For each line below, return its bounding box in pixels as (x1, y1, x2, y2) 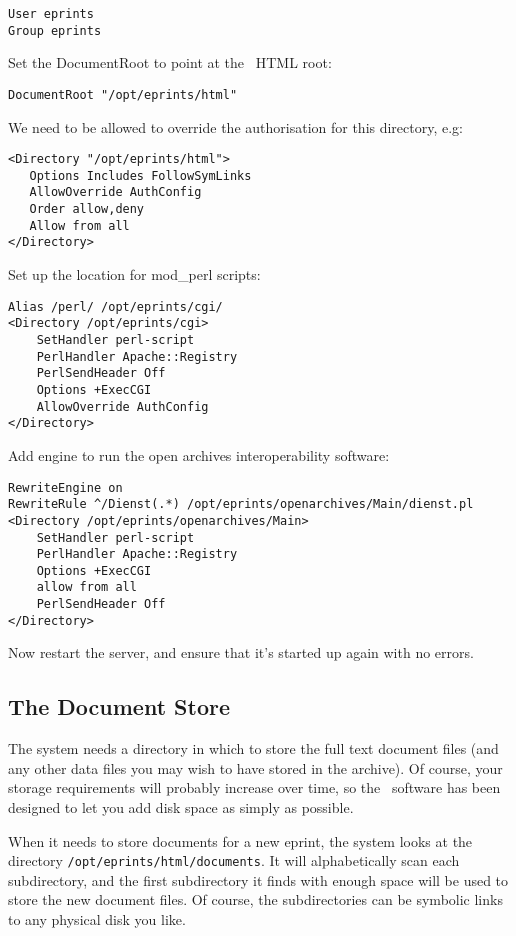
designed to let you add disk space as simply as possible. (8, 797, 354, 818)
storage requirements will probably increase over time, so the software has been (8, 777, 501, 798)
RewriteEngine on (8, 480, 123, 495)
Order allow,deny (29, 202, 145, 217)
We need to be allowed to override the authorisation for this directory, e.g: (8, 116, 464, 137)
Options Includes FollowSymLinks (29, 168, 252, 183)
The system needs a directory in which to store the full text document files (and (8, 738, 499, 759)
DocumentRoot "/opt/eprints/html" (8, 87, 238, 102)
